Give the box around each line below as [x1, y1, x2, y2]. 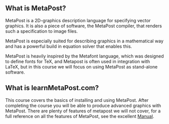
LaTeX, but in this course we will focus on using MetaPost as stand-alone [5, 64, 158, 70]
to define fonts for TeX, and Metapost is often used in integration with [5, 58, 150, 65]
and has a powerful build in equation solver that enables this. [5, 43, 133, 49]
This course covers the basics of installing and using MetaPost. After [5, 97, 149, 103]
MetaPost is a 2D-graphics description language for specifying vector [5, 17, 151, 23]
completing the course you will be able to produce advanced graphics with [5, 102, 161, 108]
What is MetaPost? [5, 4, 66, 13]
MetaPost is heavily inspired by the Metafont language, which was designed [5, 53, 164, 59]
